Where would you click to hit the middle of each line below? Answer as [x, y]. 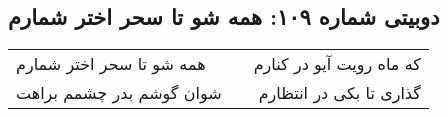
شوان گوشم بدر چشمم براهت [119, 93]
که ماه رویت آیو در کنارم [337, 64]
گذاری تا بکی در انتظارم [339, 93]
